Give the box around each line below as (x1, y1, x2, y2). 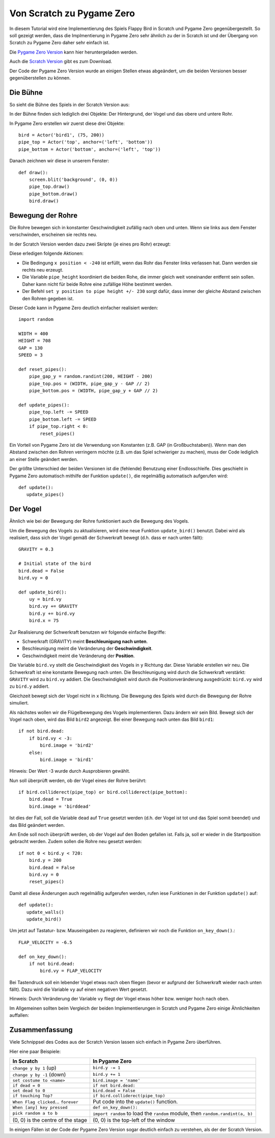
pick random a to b (12, 1110, 58, 1116)
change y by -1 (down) (12, 1071, 66, 1078)
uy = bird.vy (29, 597, 62, 602)
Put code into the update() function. (92, 1098, 178, 1105)
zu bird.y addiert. (9, 683, 50, 690)
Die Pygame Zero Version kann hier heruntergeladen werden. (9, 49, 138, 55)
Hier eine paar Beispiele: (9, 1048, 61, 1054)
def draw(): (18, 170, 48, 175)
